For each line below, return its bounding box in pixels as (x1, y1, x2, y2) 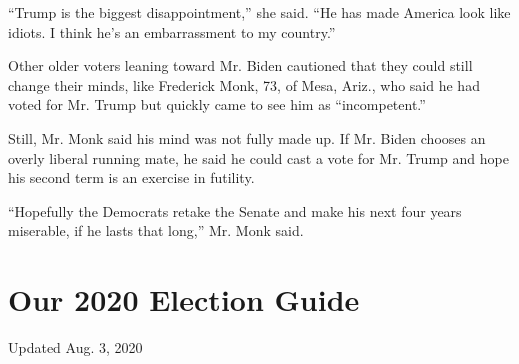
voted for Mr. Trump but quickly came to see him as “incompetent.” (8, 94, 426, 115)
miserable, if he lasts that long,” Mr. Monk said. (8, 220, 304, 241)
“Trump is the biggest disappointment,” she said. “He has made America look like (8, 2, 511, 22)
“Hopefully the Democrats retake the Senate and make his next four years (8, 200, 462, 221)
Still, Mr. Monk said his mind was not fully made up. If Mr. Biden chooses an (8, 127, 486, 148)
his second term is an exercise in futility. (8, 167, 255, 188)
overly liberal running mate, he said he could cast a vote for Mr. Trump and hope (8, 147, 509, 168)
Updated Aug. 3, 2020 (8, 337, 143, 358)
